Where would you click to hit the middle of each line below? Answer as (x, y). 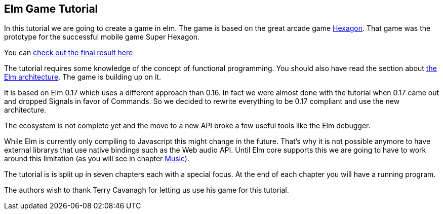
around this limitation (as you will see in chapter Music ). (97, 159)
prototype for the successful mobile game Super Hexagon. (102, 37)
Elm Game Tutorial (51, 9)
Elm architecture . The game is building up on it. (83, 77)
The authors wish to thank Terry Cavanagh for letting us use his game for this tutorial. (147, 190)
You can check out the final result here (69, 53)
